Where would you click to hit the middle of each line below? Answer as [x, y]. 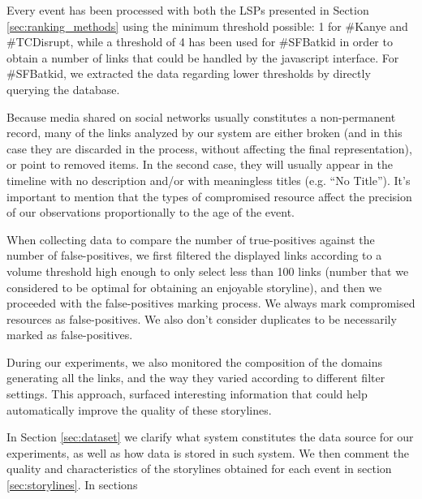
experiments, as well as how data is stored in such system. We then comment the [208, 452]
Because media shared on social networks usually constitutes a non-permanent [201, 116]
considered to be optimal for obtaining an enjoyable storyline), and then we [194, 287]
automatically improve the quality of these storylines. [139, 409]
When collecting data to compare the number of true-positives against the [191, 239]
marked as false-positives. [70, 335]
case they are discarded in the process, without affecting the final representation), [209, 148]
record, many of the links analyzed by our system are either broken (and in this [205, 133]
